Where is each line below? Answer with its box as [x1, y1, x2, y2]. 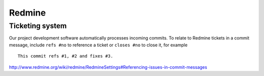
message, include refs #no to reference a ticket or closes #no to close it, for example [9, 42, 188, 48]
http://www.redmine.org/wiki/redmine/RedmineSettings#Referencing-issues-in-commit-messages [9, 64, 207, 70]
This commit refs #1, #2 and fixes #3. [18, 54, 113, 59]
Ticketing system [9, 21, 67, 30]
